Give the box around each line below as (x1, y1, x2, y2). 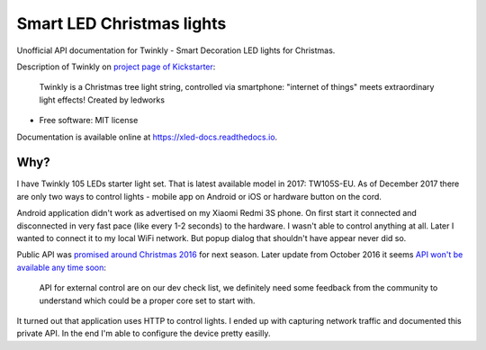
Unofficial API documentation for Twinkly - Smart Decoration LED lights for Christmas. (16, 45, 336, 56)
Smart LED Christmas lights (16, 13, 227, 33)
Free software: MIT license (39, 115, 139, 126)
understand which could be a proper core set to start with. (39, 295, 256, 306)
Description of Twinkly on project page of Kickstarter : (16, 61, 216, 72)
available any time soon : (16, 262, 107, 273)
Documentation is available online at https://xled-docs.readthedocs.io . (16, 131, 278, 142)
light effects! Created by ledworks (39, 94, 166, 105)
